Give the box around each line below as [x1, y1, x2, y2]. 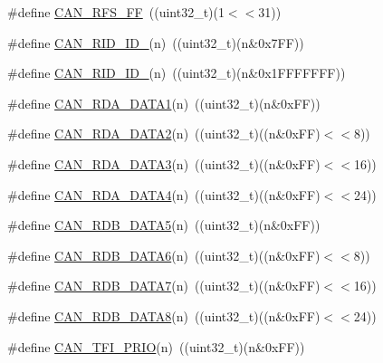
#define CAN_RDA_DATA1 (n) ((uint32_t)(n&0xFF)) [7, 93, 321, 112]
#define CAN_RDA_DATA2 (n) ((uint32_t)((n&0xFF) [7, 124, 321, 143]
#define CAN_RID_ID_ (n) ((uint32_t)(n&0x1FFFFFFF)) [7, 63, 346, 82]
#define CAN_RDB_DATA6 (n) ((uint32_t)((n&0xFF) [7, 245, 321, 264]
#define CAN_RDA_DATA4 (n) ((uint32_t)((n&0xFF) [7, 185, 321, 204]
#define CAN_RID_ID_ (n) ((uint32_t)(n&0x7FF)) [7, 33, 304, 52]
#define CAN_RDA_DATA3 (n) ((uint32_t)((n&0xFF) [7, 154, 321, 173]
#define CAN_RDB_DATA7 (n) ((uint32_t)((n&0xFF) [7, 276, 321, 295]
